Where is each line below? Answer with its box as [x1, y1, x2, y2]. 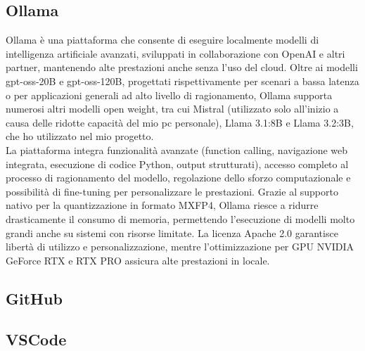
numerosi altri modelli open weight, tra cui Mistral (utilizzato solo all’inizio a [6, 101, 339, 116]
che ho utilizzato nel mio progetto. [6, 129, 154, 143]
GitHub [6, 287, 63, 309]
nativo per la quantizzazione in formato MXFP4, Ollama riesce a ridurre [6, 198, 319, 212]
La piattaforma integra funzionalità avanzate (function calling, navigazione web [6, 142, 348, 157]
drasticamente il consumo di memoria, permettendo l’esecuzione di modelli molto [6, 211, 355, 226]
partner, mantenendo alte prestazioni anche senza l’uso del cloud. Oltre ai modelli [6, 60, 358, 75]
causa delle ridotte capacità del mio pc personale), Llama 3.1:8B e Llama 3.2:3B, [6, 115, 354, 129]
